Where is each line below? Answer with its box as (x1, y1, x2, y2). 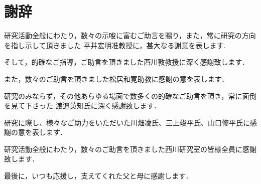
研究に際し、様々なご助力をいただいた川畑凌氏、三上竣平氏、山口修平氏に (4, 117, 250, 127)
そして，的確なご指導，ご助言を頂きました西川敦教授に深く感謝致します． (4, 57, 249, 67)
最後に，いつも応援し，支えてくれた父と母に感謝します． (4, 170, 193, 181)
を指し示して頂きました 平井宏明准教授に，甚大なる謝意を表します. (4, 40, 226, 50)
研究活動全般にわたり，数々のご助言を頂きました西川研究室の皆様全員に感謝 (4, 143, 257, 154)
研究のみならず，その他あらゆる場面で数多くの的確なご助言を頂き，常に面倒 (4, 90, 256, 101)
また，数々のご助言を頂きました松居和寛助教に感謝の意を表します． (4, 73, 229, 84)
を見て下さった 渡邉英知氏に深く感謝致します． (4, 100, 161, 111)
